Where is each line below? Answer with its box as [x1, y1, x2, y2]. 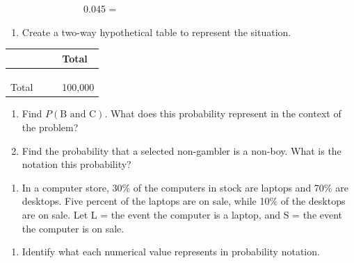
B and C [60, 110, 97, 120]
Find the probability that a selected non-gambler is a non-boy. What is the [22, 143, 341, 158]
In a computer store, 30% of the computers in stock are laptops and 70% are [22, 180, 348, 194]
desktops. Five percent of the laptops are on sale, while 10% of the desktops [22, 194, 346, 208]
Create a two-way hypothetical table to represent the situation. [22, 24, 291, 39]
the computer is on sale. [22, 221, 124, 235]
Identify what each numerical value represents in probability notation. [22, 244, 320, 259]
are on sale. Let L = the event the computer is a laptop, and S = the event [22, 207, 343, 221]
